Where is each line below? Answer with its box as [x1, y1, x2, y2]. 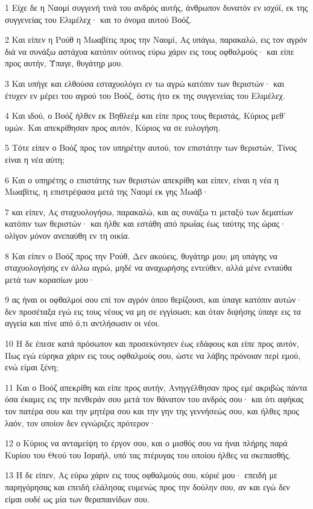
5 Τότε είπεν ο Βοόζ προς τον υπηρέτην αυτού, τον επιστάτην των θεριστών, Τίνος [5, 141, 297, 154]
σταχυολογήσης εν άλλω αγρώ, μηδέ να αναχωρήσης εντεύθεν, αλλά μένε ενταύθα [5, 261, 292, 274]
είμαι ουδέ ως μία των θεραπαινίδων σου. [5, 492, 150, 505]
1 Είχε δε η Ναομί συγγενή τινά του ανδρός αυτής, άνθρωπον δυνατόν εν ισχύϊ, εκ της [5, 1, 308, 13]
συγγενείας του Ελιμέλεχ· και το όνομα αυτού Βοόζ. [5, 13, 192, 25]
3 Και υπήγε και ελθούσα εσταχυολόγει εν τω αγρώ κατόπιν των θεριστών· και [5, 77, 285, 89]
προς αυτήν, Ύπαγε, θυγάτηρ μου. [5, 57, 124, 69]
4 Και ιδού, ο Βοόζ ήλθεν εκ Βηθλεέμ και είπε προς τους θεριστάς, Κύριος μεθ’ [5, 109, 286, 122]
